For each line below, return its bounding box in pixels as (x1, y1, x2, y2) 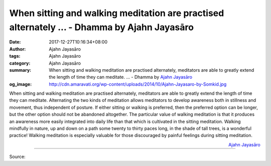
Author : (9, 46, 26, 52)
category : (9, 60, 31, 66)
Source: (9, 153, 26, 160)
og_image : (9, 81, 32, 87)
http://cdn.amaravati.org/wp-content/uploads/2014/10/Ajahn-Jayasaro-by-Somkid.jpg (49, 81, 227, 87)
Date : (9, 39, 21, 45)
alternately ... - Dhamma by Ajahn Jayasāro (9, 22, 194, 33)
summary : (9, 67, 32, 73)
